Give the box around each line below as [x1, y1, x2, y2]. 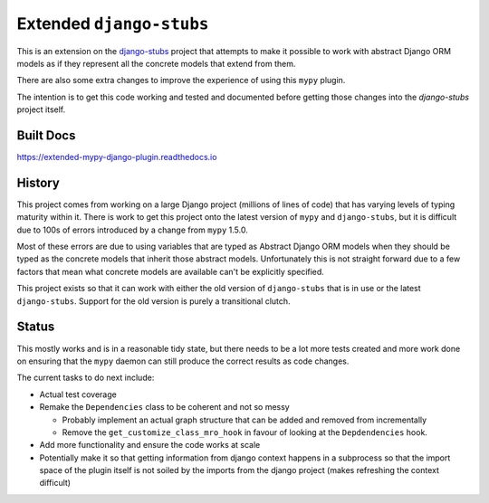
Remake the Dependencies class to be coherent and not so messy [39, 402, 290, 413]
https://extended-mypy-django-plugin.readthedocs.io [16, 152, 217, 163]
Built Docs [16, 128, 76, 143]
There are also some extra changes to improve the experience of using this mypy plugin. [16, 75, 346, 86]
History [16, 175, 61, 190]
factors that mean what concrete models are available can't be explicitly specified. [16, 266, 325, 277]
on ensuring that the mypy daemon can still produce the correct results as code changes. [16, 356, 350, 366]
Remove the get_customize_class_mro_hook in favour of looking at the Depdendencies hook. [62, 426, 427, 438]
